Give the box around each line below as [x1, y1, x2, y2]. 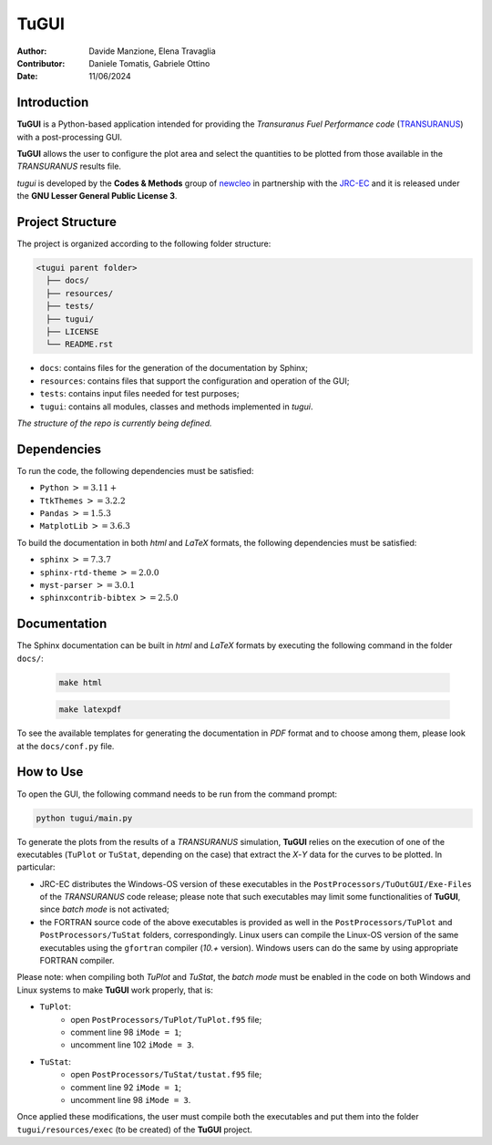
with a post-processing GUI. [16, 131, 123, 142]
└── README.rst [46, 339, 114, 350]
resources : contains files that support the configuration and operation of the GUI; [39, 375, 350, 387]
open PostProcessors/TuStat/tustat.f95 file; [70, 1069, 262, 1080]
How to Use [16, 764, 84, 779]
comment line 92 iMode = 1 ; [70, 1081, 182, 1093]
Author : [16, 46, 47, 57]
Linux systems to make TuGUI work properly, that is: [16, 985, 213, 995]
